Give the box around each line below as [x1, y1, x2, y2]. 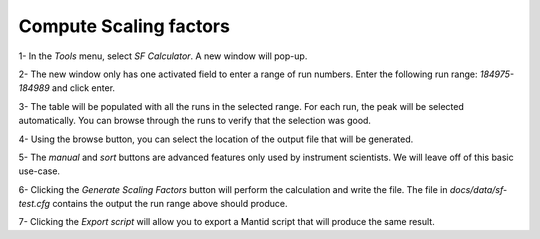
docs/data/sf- [449, 183, 508, 195]
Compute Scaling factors [18, 15, 230, 37]
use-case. [18, 165, 60, 177]
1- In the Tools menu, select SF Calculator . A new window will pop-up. [18, 50, 308, 62]
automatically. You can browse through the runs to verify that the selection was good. [18, 115, 372, 127]
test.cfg [18, 198, 50, 210]
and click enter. [51, 82, 115, 94]
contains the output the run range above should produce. [51, 198, 288, 210]
